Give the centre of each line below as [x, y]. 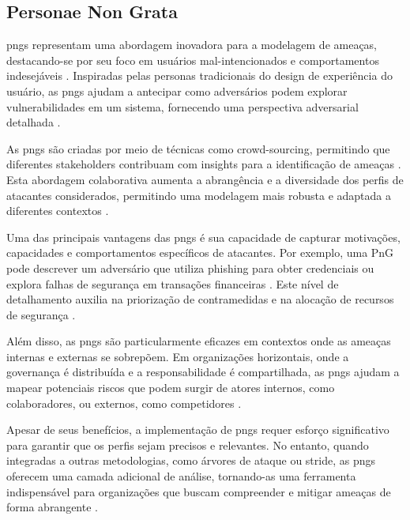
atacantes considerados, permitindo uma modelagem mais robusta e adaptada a [199, 195]
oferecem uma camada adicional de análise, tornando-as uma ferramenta [181, 476]
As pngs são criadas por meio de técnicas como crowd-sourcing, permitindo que [198, 148]
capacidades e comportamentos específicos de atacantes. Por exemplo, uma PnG [200, 252]
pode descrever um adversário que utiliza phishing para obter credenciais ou [190, 268]
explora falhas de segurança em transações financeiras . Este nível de [173, 283]
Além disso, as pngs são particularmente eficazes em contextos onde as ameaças [199, 341]
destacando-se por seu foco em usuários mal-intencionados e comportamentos [193, 60]
